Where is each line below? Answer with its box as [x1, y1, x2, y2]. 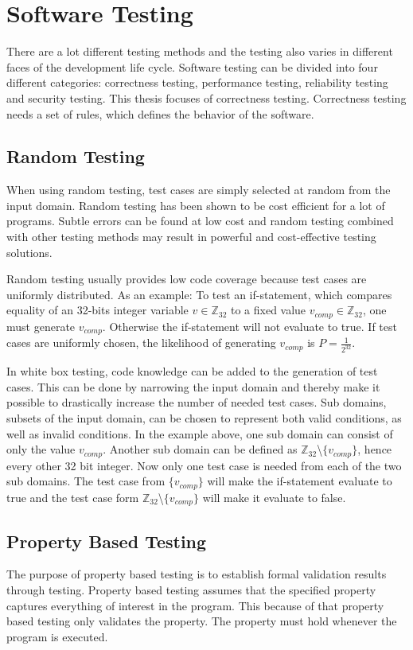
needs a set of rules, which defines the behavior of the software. [6, 105, 314, 122]
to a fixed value [230, 302, 306, 318]
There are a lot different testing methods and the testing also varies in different [6, 43, 393, 60]
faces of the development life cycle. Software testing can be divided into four [6, 58, 378, 75]
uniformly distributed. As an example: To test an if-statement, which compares [6, 286, 392, 302]
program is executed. [6, 628, 108, 644]
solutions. [6, 243, 53, 260]
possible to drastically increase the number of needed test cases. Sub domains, [6, 394, 387, 411]
